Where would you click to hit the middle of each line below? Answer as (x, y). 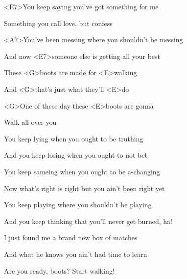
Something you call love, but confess (58, 23)
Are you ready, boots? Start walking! (59, 270)
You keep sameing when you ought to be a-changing (82, 171)
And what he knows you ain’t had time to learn (76, 254)
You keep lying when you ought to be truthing (74, 138)
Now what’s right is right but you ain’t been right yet (84, 188)
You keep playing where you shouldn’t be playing (78, 205)
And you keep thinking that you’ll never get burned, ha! (88, 221)
